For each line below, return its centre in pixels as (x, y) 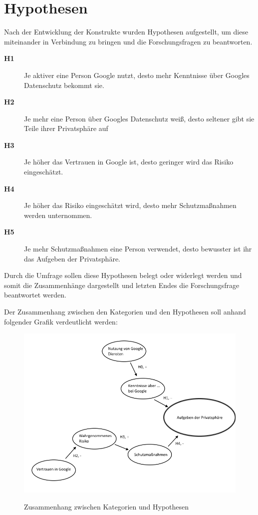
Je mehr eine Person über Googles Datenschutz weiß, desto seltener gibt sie (139, 118)
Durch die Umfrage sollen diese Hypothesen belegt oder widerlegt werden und (123, 275)
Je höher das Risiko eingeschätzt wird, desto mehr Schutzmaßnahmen (130, 205)
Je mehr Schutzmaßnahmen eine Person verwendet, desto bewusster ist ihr (138, 249)
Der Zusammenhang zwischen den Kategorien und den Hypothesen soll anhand (125, 311)
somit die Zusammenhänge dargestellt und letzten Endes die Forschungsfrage (122, 285)
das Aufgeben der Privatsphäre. (72, 258)
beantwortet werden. (35, 295)
